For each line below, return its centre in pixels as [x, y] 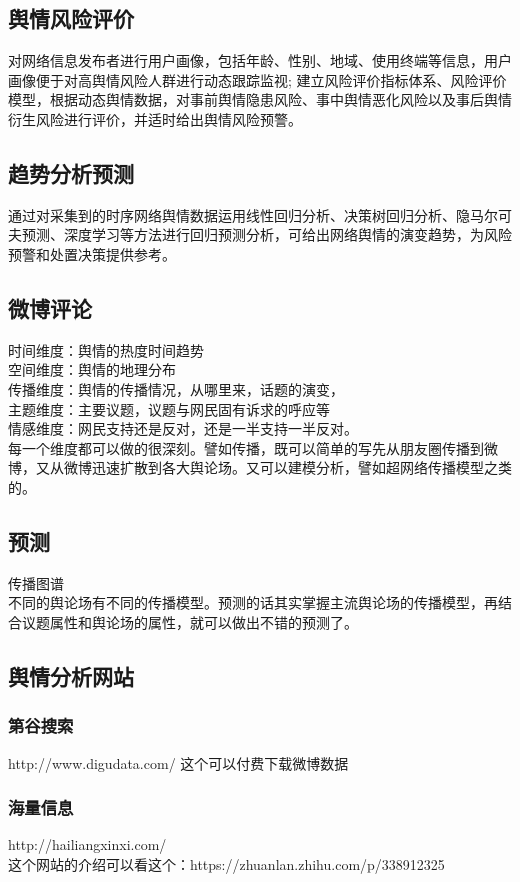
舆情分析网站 [71, 675]
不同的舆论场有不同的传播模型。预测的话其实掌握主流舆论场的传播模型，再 [253, 602]
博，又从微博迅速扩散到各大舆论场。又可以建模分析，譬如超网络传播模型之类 [260, 467]
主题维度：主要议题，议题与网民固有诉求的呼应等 [169, 408]
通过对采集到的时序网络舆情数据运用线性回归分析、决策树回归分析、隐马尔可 [260, 214]
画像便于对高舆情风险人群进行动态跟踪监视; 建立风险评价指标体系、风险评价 [257, 79]
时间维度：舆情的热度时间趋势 [106, 349]
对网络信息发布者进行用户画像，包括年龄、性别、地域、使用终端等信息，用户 [260, 60]
